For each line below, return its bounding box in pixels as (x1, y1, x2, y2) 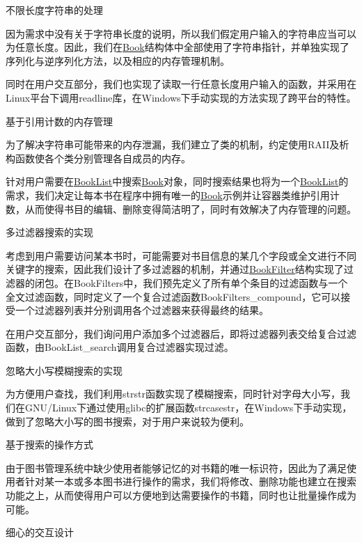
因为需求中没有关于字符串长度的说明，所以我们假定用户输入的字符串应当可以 (6, 26, 356, 40)
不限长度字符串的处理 (6, 3, 103, 17)
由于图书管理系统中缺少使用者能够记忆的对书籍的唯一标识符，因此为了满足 (6, 460, 347, 475)
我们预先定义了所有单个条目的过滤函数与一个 (143, 275, 348, 290)
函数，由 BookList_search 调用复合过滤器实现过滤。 (6, 340, 234, 354)
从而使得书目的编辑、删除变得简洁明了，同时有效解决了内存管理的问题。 (24, 201, 356, 216)
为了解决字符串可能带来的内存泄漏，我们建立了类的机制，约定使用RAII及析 (6, 137, 349, 152)
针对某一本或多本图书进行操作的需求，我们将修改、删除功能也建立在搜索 (24, 474, 356, 489)
